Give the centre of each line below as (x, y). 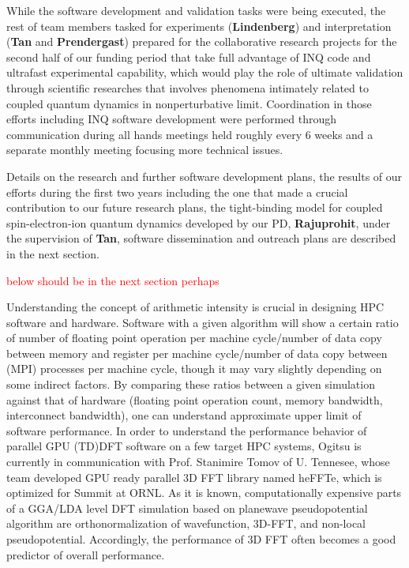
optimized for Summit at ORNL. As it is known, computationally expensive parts (204, 493)
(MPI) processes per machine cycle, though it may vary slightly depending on (194, 369)
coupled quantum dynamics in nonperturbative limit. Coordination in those (189, 103)
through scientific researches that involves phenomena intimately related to (188, 87)
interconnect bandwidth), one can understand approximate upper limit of (184, 415)
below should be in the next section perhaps (113, 280)
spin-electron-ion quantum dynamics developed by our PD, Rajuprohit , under (199, 222)
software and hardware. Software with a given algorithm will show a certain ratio (203, 322)
